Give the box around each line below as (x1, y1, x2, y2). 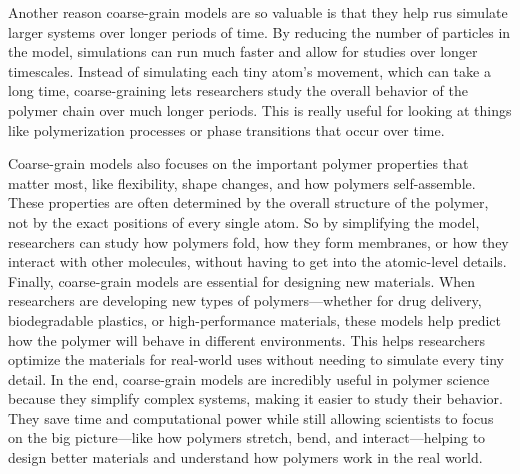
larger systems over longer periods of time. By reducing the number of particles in (8, 21, 511, 42)
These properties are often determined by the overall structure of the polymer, (8, 192, 489, 213)
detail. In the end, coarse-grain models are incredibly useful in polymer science (8, 368, 490, 389)
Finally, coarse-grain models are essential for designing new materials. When (8, 270, 476, 291)
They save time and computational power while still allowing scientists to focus (8, 407, 494, 428)
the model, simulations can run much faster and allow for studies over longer (8, 41, 478, 62)
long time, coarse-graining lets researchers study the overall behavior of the (8, 80, 468, 101)
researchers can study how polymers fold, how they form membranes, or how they (8, 231, 509, 252)
